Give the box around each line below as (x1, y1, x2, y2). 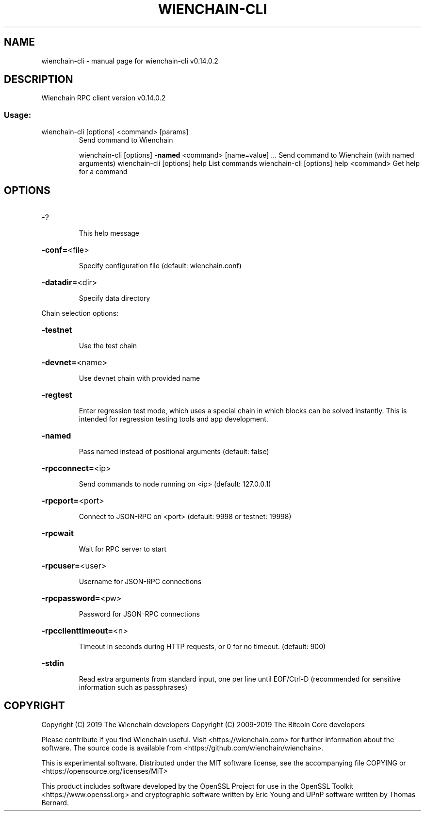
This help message (79, 229, 139, 238)
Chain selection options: (41, 309, 119, 318)
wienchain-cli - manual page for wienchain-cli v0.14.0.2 (41, 56, 218, 65)
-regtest (41, 390, 72, 400)
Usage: (4, 110, 32, 120)
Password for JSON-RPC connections (79, 610, 200, 619)
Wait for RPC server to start (79, 545, 166, 554)
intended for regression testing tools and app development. (79, 415, 268, 424)
